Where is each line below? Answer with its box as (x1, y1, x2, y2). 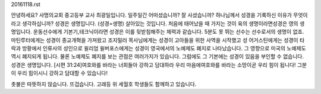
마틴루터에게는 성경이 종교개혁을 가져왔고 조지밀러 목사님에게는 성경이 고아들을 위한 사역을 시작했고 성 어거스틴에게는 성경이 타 (11, 36, 305, 44)
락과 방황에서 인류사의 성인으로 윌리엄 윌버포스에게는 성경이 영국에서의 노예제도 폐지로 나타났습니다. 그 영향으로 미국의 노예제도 (11, 44, 306, 51)
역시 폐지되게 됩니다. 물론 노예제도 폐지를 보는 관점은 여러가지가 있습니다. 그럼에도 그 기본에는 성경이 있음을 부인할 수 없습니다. (11, 53, 304, 60)
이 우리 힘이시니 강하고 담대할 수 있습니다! (11, 70, 108, 77)
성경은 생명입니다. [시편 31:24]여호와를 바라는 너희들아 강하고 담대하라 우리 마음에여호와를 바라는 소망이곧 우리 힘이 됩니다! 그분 (11, 61, 307, 68)
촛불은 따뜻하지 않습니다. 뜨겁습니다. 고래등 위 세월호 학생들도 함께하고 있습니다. (11, 80, 197, 87)
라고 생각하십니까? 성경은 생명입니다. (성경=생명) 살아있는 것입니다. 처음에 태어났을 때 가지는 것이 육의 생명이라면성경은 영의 (11, 20, 298, 27)
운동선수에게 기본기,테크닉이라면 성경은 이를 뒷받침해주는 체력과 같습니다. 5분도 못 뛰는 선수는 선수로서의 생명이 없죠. (33, 28, 304, 35)
